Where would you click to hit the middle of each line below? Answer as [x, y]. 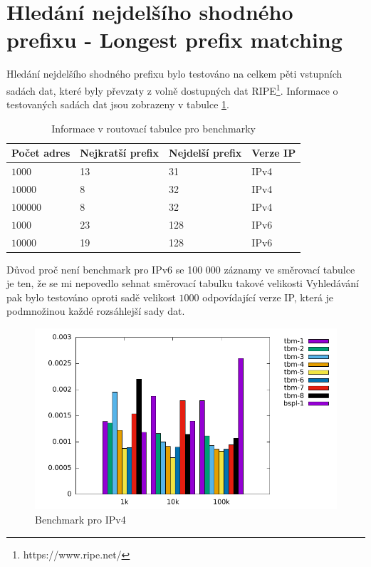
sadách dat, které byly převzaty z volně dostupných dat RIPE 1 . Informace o [172, 89]
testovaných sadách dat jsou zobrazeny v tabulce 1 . [118, 104]
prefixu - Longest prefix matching [174, 40]
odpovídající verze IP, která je [268, 297]
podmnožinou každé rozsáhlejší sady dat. [96, 311]
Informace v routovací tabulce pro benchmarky [153, 128]
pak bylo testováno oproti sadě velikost [91, 297]
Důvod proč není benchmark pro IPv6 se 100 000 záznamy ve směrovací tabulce [181, 269]
